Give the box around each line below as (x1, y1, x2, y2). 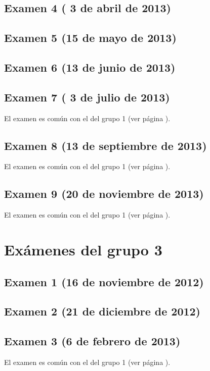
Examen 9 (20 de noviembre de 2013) (4, 186, 204, 201)
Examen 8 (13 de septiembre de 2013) (4, 137, 207, 153)
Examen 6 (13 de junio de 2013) (4, 59, 176, 75)
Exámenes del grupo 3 (4, 239, 162, 259)
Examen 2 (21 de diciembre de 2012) (4, 303, 200, 319)
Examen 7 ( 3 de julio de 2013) (4, 89, 170, 104)
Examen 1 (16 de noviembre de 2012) (4, 274, 204, 289)
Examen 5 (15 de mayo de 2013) (4, 30, 177, 45)
